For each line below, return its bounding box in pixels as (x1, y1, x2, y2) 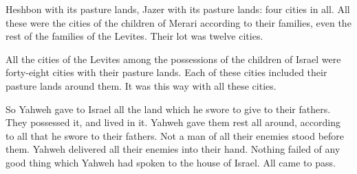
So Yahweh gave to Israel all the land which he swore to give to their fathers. (6, 101, 331, 116)
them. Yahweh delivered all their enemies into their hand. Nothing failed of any (6, 142, 340, 156)
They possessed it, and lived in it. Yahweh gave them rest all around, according (6, 115, 340, 129)
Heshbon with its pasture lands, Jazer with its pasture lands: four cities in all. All (6, 2, 350, 16)
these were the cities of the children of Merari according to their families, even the (6, 15, 351, 29)
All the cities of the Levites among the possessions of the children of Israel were (6, 51, 341, 66)
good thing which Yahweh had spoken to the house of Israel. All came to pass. (6, 155, 336, 169)
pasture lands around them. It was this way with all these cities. (6, 78, 277, 92)
